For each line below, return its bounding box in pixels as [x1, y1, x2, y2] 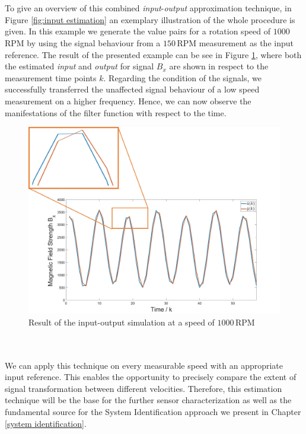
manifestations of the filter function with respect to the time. [5, 106, 227, 119]
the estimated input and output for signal [5, 60, 154, 72]
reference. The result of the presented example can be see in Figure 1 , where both [5, 48, 302, 60]
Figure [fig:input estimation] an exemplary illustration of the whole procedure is [5, 13, 295, 25]
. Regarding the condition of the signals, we [103, 71, 262, 84]
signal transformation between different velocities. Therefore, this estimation [5, 382, 282, 394]
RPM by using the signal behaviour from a [5, 36, 161, 49]
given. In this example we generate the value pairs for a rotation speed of [5, 25, 270, 37]
